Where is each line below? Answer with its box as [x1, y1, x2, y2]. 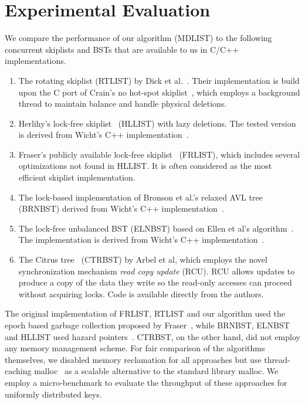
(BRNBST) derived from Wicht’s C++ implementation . [18, 202, 224, 215]
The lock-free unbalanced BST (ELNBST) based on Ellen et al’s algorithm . [18, 222, 294, 234]
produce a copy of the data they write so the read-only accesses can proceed [18, 276, 292, 288]
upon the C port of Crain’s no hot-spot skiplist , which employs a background [18, 86, 300, 98]
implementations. [5, 55, 66, 67]
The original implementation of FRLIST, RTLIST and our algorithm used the [5, 307, 285, 320]
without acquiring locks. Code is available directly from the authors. [18, 287, 264, 300]
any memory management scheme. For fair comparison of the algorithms [5, 342, 265, 354]
